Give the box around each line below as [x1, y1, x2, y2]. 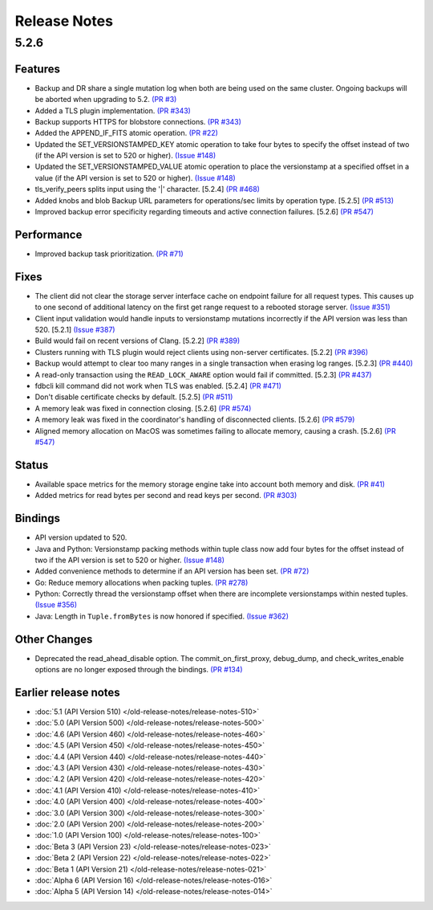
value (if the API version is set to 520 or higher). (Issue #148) [34, 173, 236, 182]
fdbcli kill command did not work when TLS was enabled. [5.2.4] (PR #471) [34, 381, 282, 390]
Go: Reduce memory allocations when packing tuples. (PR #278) [34, 577, 249, 587]
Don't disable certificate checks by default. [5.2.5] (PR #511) [34, 392, 233, 402]
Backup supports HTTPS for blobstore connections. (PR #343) [34, 116, 242, 126]
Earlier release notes [14, 685, 120, 699]
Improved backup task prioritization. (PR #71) [34, 249, 184, 259]
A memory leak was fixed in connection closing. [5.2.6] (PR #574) [34, 403, 252, 413]
